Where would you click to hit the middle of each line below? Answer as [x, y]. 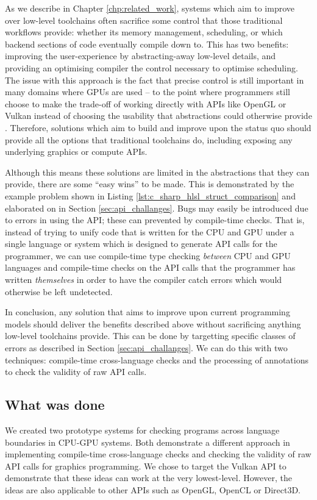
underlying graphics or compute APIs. [76, 152]
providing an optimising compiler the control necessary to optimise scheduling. [151, 67]
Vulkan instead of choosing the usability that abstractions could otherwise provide [158, 116]
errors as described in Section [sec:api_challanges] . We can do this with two [146, 348]
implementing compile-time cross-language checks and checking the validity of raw [158, 454]
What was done [55, 405]
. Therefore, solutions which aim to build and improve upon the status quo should [158, 127]
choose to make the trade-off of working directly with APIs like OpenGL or [146, 103]
